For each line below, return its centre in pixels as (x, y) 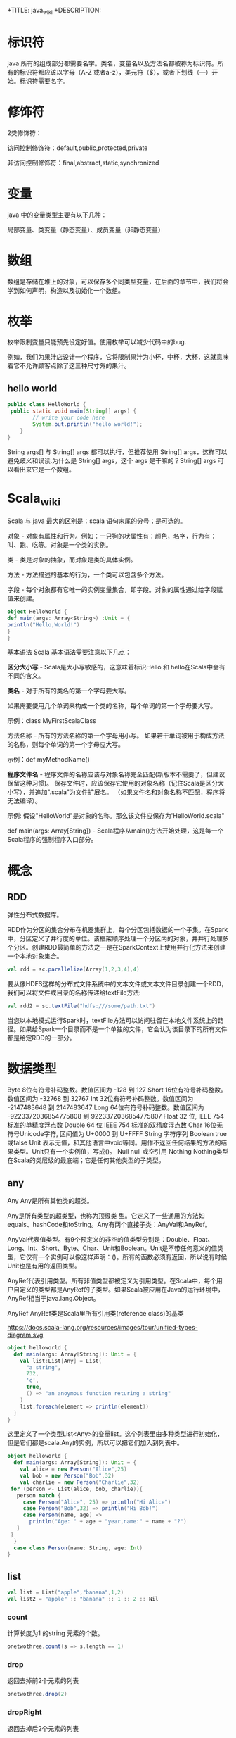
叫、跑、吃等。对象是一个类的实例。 (60, 545)
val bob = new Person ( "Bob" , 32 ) (67, 1476)
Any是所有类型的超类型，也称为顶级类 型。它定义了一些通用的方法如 (106, 1215)
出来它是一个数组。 (47, 469)
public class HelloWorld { (47, 405)
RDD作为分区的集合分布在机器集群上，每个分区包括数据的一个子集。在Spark (118, 930)
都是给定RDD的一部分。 (41, 1038)
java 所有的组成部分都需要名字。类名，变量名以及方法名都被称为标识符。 (112, 63)
